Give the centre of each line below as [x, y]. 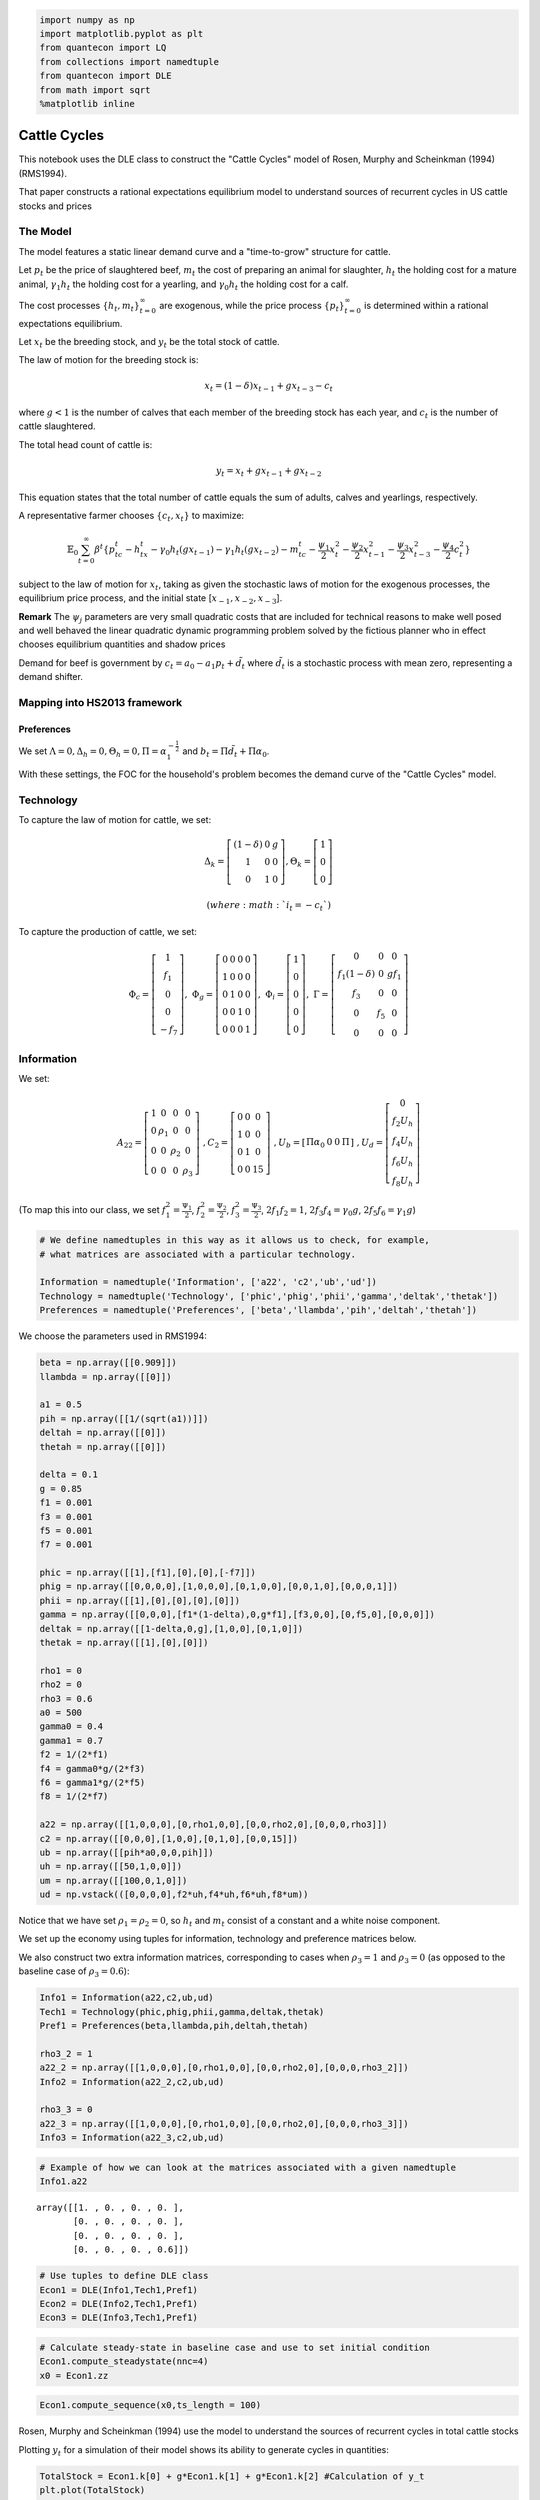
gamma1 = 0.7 [71, 1740]
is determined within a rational [426, 305]
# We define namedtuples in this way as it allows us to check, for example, [234, 1240]
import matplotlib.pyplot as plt [121, 33]
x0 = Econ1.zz [74, 2375]
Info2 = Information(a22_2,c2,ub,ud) [132, 2081]
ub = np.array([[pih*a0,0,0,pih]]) [126, 1852]
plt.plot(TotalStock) [92, 2490]
